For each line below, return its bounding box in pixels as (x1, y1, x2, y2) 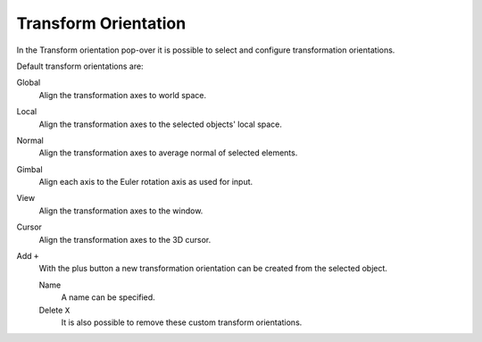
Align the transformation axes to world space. (38, 89, 207, 100)
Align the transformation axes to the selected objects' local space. (38, 119, 283, 129)
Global (16, 77, 41, 88)
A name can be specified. (61, 292, 155, 303)
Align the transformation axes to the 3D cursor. (38, 234, 212, 245)
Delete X (38, 304, 71, 315)
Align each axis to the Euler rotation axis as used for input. (38, 177, 253, 188)
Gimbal (16, 163, 44, 174)
